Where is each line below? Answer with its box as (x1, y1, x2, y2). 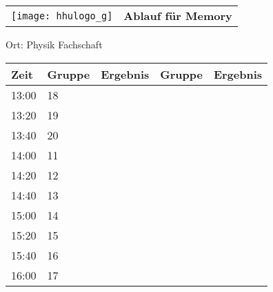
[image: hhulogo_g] (11, 10, 113, 21)
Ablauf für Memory (123, 8, 232, 23)
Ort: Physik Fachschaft (6, 37, 103, 51)
